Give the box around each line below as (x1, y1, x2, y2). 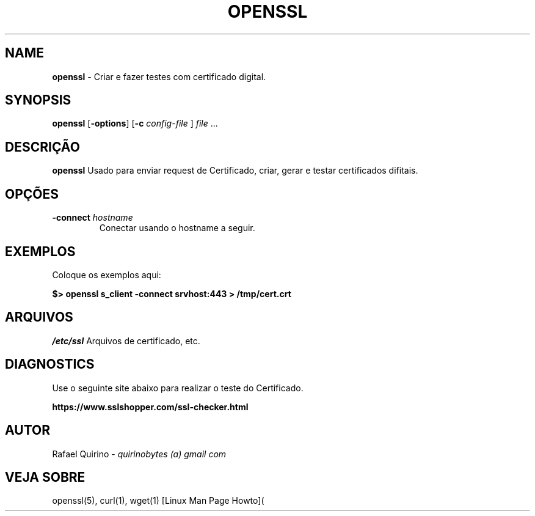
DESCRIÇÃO (5, 139, 80, 155)
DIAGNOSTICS (5, 356, 95, 372)
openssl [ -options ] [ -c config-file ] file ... (52, 118, 218, 129)
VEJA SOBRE (5, 469, 86, 485)
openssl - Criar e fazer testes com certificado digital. (52, 71, 266, 82)
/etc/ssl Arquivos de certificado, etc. (52, 335, 200, 346)
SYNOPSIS (5, 92, 71, 108)
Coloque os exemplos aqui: (52, 269, 161, 280)
